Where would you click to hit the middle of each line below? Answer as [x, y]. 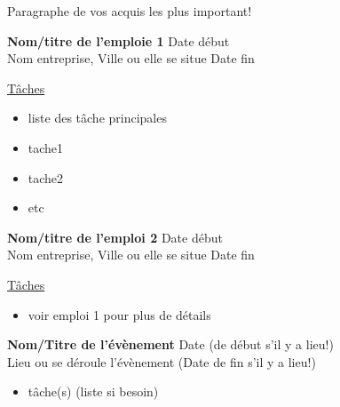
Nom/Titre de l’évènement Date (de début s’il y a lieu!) [170, 344]
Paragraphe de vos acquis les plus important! [130, 11]
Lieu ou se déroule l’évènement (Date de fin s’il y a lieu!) [162, 361]
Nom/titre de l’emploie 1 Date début [119, 40]
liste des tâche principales [97, 118]
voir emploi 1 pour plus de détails [119, 314]
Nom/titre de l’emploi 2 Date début [115, 237]
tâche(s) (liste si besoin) [93, 391]
